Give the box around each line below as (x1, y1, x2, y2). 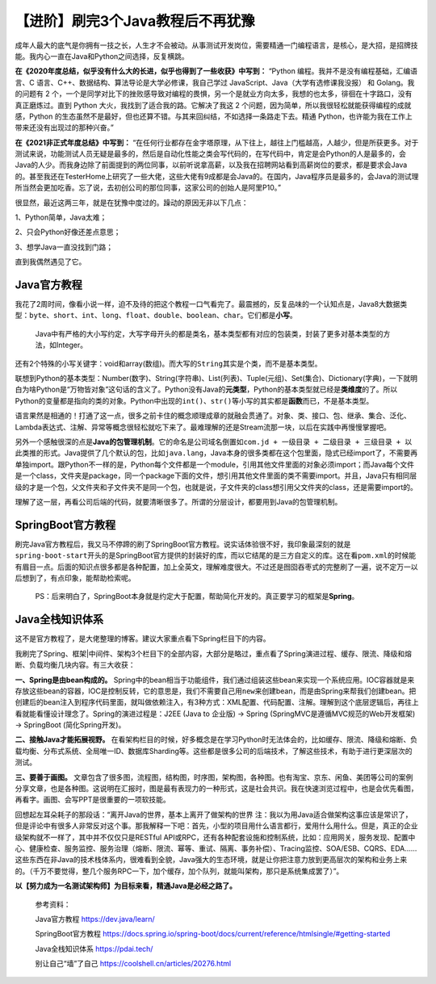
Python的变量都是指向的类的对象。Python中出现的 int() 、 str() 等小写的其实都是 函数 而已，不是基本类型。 (15, 396, 374, 405)
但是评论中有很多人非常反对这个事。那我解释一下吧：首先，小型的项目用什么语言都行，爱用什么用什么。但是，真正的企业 (15, 821, 418, 831)
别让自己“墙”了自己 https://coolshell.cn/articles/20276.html (35, 959, 232, 969)
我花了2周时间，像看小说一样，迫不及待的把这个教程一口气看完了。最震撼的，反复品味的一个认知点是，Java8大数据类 (15, 299, 408, 309)
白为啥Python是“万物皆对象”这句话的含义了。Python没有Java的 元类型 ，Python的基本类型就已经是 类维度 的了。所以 (15, 384, 398, 395)
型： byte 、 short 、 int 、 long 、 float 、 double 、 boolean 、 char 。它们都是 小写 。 (15, 311, 298, 320)
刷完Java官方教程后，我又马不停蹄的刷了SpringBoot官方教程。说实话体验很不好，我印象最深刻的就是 (15, 539, 351, 549)
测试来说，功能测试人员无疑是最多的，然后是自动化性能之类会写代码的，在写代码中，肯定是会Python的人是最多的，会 (15, 149, 407, 159)
